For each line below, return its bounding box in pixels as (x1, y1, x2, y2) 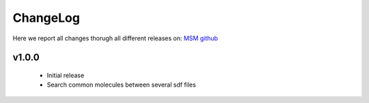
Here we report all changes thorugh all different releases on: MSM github (12, 34, 219, 42)
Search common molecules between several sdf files (46, 80, 196, 89)
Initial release (46, 71, 85, 79)
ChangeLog (12, 10, 80, 25)
